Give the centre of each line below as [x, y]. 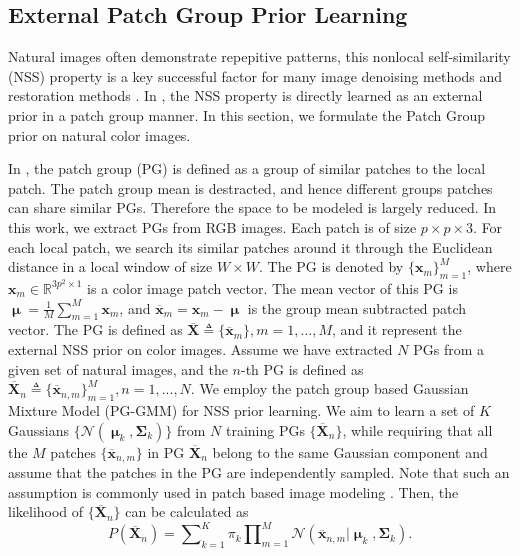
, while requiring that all [417, 429]
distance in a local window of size [110, 266]
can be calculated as [187, 511]
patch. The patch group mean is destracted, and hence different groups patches [250, 187]
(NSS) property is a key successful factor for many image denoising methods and [255, 75]
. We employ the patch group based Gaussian [329, 388]
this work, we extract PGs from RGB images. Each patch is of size [212, 226]
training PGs [265, 429]
